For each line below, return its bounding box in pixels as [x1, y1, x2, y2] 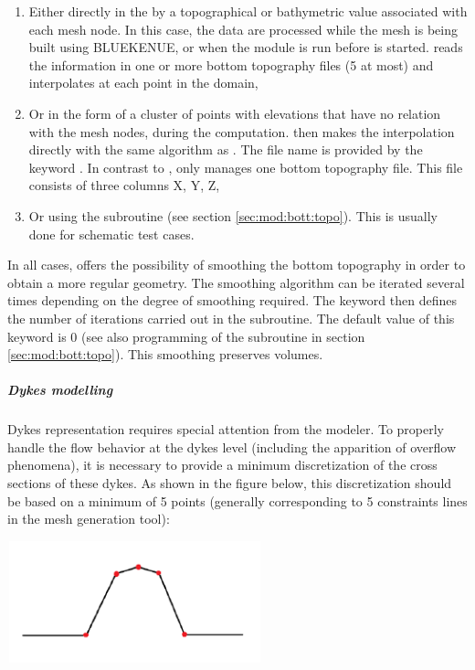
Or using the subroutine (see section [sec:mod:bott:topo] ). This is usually [28, 206, 438, 225]
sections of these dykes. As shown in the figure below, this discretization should [7, 473, 452, 493]
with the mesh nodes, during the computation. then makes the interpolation [28, 122, 455, 141]
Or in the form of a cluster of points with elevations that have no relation [28, 103, 441, 122]
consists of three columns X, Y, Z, [28, 175, 220, 195]
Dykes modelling [7, 380, 113, 399]
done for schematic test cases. [28, 224, 195, 243]
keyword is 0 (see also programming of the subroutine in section [7, 326, 365, 346]
